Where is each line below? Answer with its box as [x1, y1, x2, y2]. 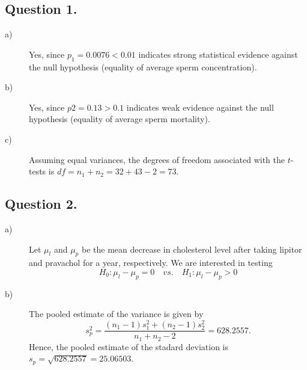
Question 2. [5, 194, 78, 213]
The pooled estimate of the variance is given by [29, 307, 204, 320]
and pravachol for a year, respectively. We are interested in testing [29, 256, 273, 269]
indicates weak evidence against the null [126, 100, 274, 113]
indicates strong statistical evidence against [138, 48, 298, 60]
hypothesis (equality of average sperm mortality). [29, 113, 210, 125]
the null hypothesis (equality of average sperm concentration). [29, 60, 257, 73]
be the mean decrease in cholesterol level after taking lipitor [81, 242, 302, 255]
